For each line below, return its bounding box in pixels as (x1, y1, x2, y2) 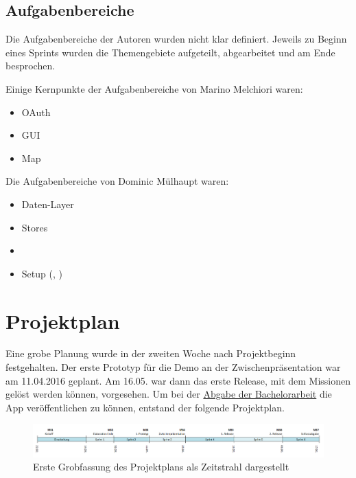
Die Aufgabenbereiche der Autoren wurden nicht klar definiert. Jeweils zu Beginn (5, 32, 347, 46)
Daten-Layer (21, 196, 74, 211)
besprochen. (5, 58, 56, 73)
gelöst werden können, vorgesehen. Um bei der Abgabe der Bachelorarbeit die (5, 387, 332, 401)
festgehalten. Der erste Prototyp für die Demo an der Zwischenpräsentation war (5, 360, 341, 374)
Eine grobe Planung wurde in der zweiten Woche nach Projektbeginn (5, 346, 296, 361)
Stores (21, 220, 48, 234)
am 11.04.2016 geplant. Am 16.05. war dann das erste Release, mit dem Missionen (5, 373, 351, 387)
